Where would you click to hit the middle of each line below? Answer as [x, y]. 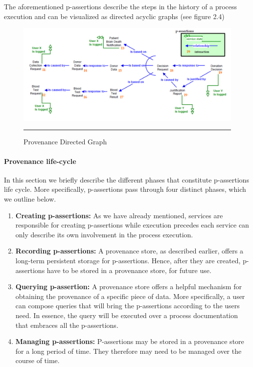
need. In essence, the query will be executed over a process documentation [126, 315]
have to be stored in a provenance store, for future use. [129, 270]
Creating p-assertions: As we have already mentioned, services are [119, 215]
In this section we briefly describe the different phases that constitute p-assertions [126, 179]
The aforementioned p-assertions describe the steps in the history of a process [121, 6]
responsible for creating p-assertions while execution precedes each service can [132, 225]
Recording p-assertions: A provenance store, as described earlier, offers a [129, 251]
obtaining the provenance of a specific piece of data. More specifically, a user [130, 296]
